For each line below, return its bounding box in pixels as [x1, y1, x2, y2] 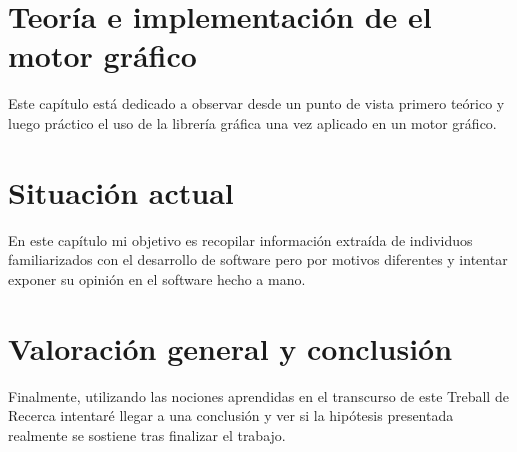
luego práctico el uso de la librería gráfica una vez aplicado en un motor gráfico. [8, 112, 497, 133]
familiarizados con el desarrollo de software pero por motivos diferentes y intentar [8, 249, 508, 270]
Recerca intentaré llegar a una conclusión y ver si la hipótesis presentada [8, 405, 454, 426]
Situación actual [8, 171, 234, 212]
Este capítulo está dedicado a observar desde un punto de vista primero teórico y [8, 93, 505, 114]
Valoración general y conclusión [8, 327, 453, 368]
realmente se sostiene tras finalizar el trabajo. [8, 424, 286, 445]
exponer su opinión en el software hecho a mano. [8, 268, 306, 289]
